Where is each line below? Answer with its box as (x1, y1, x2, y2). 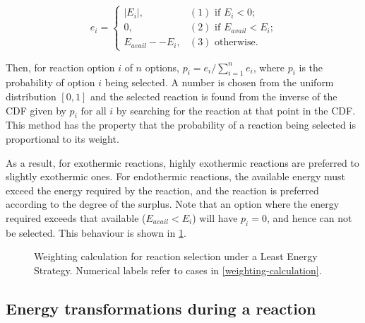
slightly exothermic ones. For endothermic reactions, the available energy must (6, 169, 345, 184)
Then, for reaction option (6, 59, 115, 74)
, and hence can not (266, 210, 352, 225)
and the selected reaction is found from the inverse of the (90, 88, 337, 103)
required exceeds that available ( (6, 210, 146, 225)
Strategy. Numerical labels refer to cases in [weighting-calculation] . (34, 262, 322, 277)
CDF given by (6, 102, 66, 117)
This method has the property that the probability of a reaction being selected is (6, 117, 356, 132)
